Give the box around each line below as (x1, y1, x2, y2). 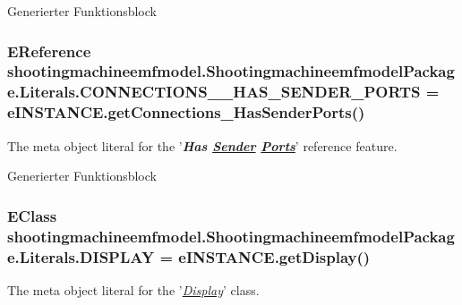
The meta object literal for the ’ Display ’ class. (7, 280, 260, 299)
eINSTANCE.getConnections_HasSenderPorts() (7, 101, 365, 123)
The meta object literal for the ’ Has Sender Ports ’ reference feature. (7, 136, 398, 155)
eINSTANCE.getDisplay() (178, 245, 371, 267)
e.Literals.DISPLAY (7, 245, 155, 267)
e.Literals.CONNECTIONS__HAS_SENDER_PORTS (7, 80, 421, 103)
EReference (7, 39, 91, 62)
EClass (7, 204, 57, 226)
